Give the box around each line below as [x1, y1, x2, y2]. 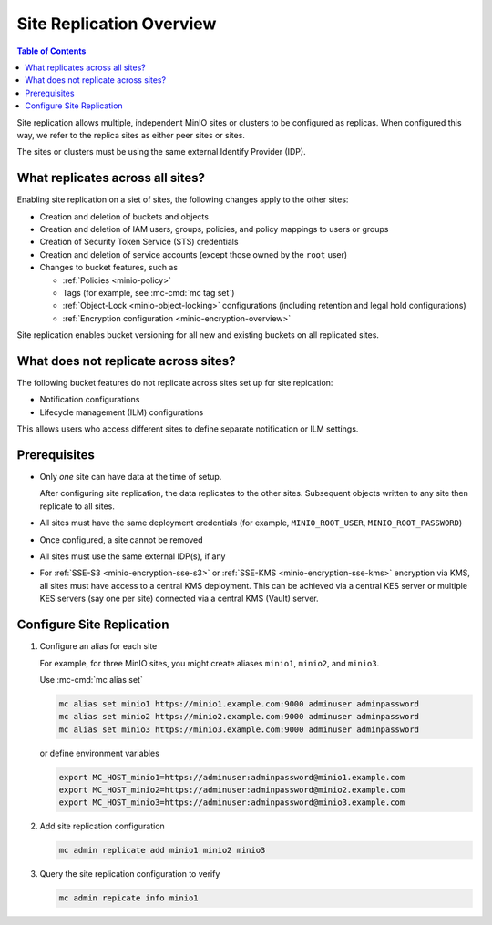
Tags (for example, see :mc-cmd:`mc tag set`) [62, 287, 235, 298]
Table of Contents [16, 46, 87, 56]
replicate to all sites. [39, 501, 116, 512]
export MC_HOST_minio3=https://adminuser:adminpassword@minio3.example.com [58, 798, 405, 808]
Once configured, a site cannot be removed [39, 534, 204, 545]
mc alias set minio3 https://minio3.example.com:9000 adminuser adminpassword [58, 724, 419, 735]
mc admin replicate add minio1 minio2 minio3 [58, 845, 266, 856]
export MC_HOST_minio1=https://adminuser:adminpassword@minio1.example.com [58, 772, 405, 782]
